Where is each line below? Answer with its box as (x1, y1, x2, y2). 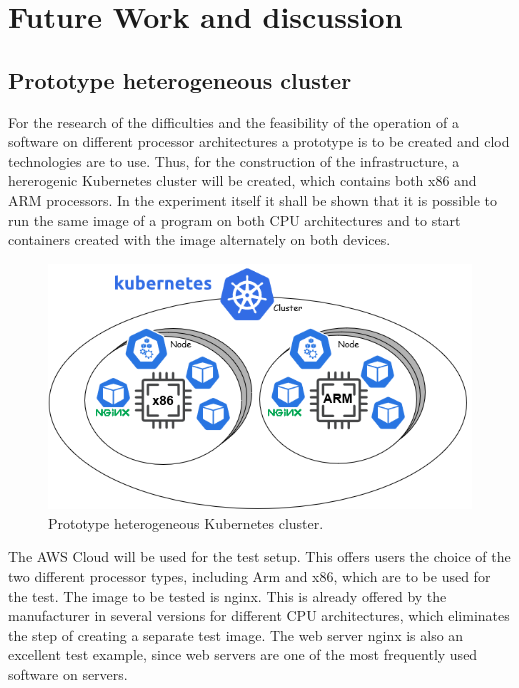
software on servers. (8, 664, 128, 685)
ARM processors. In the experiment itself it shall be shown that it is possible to (8, 189, 498, 210)
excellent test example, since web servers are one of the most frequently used (8, 644, 478, 665)
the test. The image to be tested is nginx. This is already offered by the (8, 585, 447, 606)
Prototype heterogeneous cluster (8, 64, 352, 95)
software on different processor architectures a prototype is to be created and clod (8, 131, 510, 152)
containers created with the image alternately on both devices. (8, 229, 391, 250)
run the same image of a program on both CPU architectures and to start (8, 209, 461, 230)
